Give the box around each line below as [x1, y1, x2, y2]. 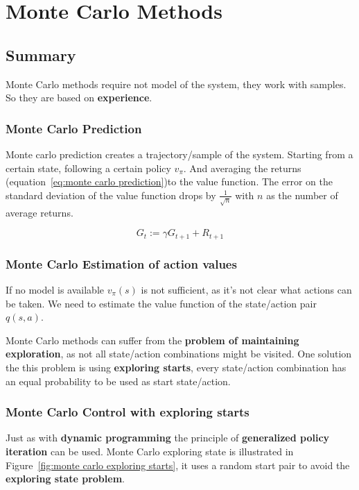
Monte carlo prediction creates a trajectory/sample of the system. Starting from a [6, 146, 353, 161]
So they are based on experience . [6, 90, 152, 105]
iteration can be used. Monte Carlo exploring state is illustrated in [6, 443, 294, 458]
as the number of [266, 187, 338, 202]
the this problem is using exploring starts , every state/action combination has [6, 360, 347, 374]
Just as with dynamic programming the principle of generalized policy [6, 430, 330, 445]
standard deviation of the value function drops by [6, 187, 216, 202]
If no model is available [6, 282, 105, 296]
